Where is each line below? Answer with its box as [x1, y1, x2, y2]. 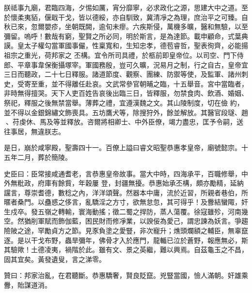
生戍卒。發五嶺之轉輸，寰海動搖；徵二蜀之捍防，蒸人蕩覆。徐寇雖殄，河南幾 [4, 206, 248, 216]
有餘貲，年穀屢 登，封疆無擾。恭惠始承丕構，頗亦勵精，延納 [51, 178, 244, 188]
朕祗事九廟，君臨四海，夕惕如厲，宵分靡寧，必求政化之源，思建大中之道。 [4, 2, 241, 12]
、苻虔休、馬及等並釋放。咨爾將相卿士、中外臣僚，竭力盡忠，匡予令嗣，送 [5, 117, 243, 127]
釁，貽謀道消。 [4, 280, 51, 290]
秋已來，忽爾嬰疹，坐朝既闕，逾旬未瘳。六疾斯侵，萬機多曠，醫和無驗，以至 [4, 21, 248, 32]
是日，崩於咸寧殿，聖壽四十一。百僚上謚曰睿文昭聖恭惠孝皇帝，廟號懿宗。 [4, 142, 241, 153]
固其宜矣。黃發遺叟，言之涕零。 [4, 254, 106, 264]
